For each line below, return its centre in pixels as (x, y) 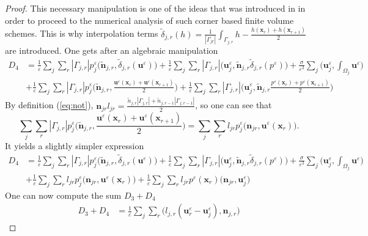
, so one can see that (234, 105)
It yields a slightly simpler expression (75, 145)
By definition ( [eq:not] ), (49, 105)
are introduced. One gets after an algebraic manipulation (112, 50)
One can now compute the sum (63, 195)
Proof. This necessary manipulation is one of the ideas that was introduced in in (155, 8)
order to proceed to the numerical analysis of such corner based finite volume (149, 20)
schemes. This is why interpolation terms (82, 33)
